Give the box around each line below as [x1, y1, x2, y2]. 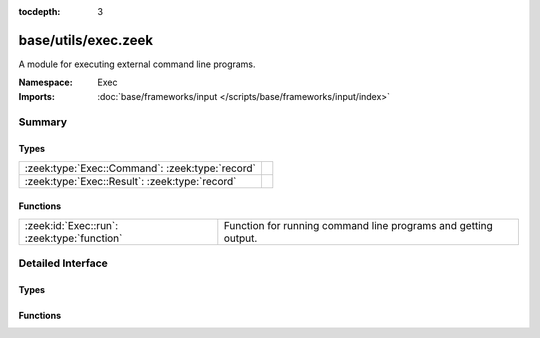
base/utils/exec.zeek [18, 31, 154, 49]
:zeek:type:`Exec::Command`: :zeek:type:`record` [24, 161, 257, 175]
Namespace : [18, 76, 74, 89]
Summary [18, 115, 68, 129]
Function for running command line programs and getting [223, 218, 494, 232]
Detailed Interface [18, 256, 109, 270]
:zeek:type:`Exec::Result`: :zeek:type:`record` [24, 174, 237, 188]
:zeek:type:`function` [24, 231, 123, 245]
